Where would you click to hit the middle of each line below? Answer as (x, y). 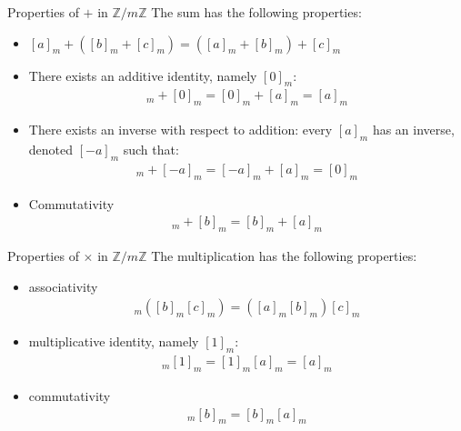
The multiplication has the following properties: (284, 256)
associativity (63, 286)
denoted (51, 150)
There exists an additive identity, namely (143, 75)
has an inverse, (413, 130)
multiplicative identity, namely (114, 341)
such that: (151, 150)
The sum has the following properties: (256, 12)
